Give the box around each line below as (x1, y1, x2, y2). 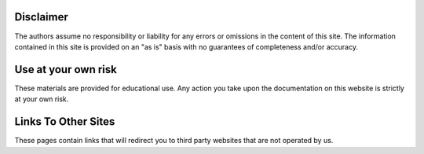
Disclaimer (14, 10, 68, 24)
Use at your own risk (14, 63, 117, 76)
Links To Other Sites (14, 115, 115, 129)
